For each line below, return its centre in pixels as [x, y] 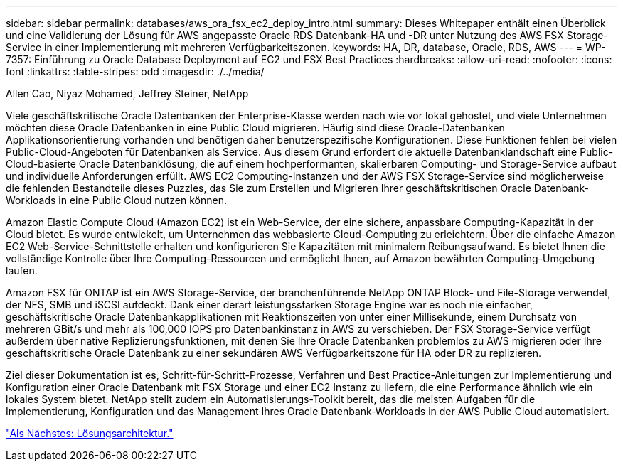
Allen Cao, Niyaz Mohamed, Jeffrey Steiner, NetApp [127, 93]
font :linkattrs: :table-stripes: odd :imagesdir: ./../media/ [135, 71]
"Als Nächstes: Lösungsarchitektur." [90, 433]
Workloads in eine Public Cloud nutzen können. [116, 200]
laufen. [22, 270]
